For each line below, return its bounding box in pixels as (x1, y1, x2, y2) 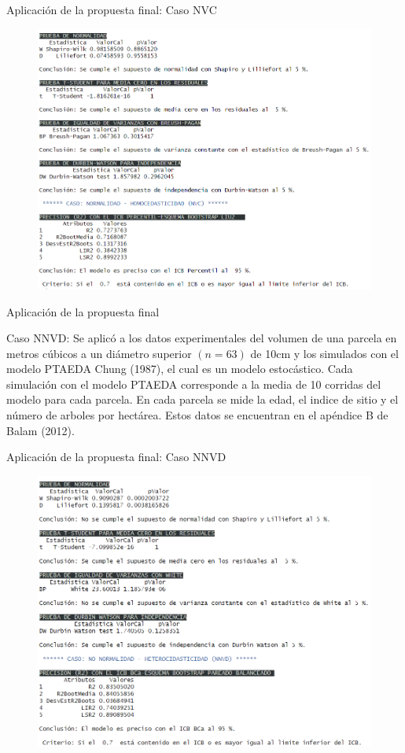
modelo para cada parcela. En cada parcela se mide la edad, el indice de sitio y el (6, 391, 399, 408)
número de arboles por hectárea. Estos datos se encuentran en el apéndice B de (6, 407, 388, 423)
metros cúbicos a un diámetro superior (6, 345, 192, 361)
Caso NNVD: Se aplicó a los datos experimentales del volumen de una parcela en (6, 330, 397, 346)
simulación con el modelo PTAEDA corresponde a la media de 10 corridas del (6, 375, 381, 392)
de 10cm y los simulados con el (250, 345, 399, 361)
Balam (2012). (6, 422, 75, 438)
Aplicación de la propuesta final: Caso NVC (6, 2, 217, 17)
